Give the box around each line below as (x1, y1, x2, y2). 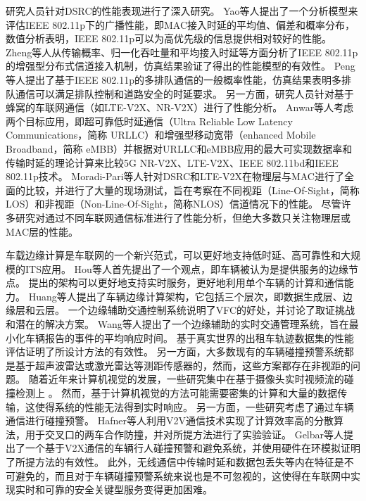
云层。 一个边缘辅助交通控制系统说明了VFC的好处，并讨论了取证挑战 (34, 303, 355, 317)
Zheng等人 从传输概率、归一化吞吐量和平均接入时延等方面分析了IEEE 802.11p (6, 44, 358, 59)
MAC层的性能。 (6, 224, 79, 239)
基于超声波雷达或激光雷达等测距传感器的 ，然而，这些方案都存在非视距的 (15, 357, 351, 372)
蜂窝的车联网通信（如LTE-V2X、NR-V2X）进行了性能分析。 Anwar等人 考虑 (6, 100, 354, 115)
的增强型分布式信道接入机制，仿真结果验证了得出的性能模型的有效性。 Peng (6, 58, 355, 73)
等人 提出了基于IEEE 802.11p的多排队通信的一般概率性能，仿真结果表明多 (6, 72, 341, 87)
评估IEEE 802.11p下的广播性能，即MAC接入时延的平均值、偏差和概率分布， (6, 17, 355, 32)
